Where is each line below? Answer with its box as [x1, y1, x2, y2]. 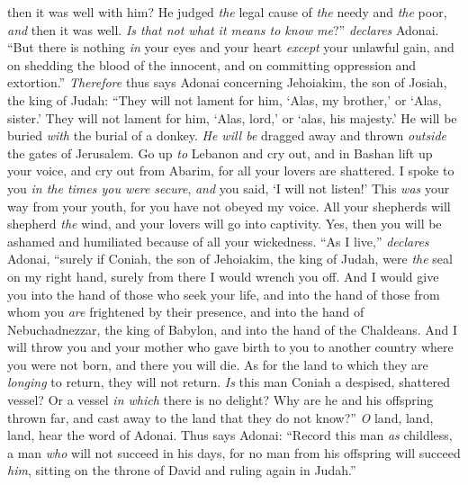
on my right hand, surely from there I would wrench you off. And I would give [7, 266, 439, 285]
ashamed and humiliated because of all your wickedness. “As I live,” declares [7, 231, 429, 250]
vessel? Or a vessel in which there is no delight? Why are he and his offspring [7, 391, 434, 409]
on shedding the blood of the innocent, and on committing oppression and [7, 55, 417, 74]
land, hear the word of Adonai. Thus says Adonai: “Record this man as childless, [7, 426, 453, 445]
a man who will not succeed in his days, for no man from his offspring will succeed [7, 443, 461, 462]
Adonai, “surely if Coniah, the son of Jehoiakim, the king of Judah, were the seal [7, 249, 453, 268]
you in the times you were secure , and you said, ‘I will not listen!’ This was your [7, 178, 450, 197]
